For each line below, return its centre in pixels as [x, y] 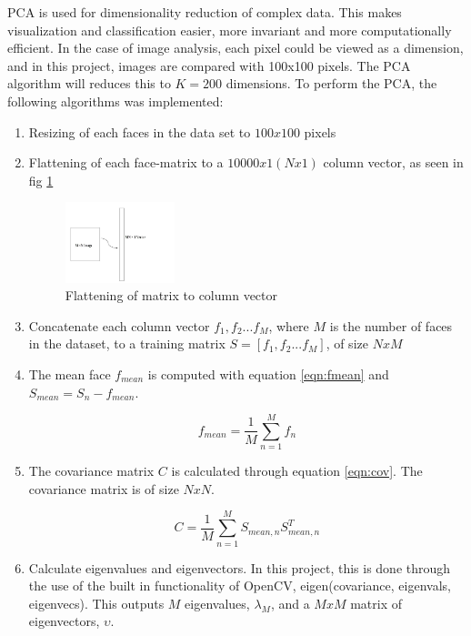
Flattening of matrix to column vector [171, 295]
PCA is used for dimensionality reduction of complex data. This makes [205, 12]
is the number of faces [391, 325]
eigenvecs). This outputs [96, 603]
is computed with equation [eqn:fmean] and [268, 374]
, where [289, 325]
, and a [290, 603]
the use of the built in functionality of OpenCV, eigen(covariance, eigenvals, [240, 586]
